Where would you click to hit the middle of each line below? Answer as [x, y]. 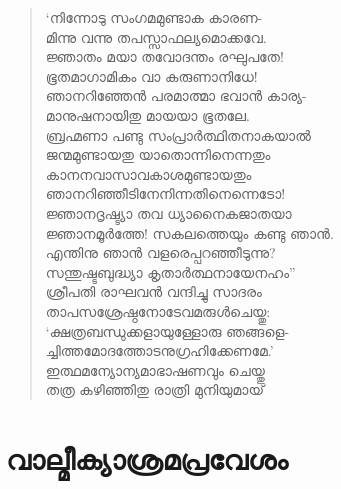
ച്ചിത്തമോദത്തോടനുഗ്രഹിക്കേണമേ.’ [159, 350]
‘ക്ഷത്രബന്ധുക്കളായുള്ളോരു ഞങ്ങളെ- [167, 330]
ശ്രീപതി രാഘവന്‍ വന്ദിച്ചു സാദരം [153, 291]
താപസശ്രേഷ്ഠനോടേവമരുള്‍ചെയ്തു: [158, 310]
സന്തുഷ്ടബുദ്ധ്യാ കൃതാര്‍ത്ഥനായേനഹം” [170, 271]
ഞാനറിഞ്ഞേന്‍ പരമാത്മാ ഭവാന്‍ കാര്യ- [176, 95]
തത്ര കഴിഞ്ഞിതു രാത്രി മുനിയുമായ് [154, 389]
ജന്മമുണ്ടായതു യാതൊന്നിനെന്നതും [158, 154]
